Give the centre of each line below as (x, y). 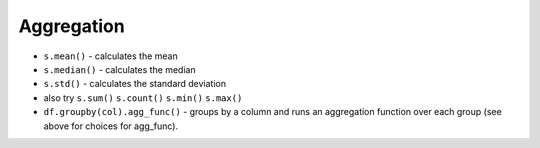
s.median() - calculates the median (119, 69)
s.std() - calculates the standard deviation (135, 84)
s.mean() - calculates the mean (111, 56)
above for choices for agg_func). (111, 126)
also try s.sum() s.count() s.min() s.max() (143, 97)
